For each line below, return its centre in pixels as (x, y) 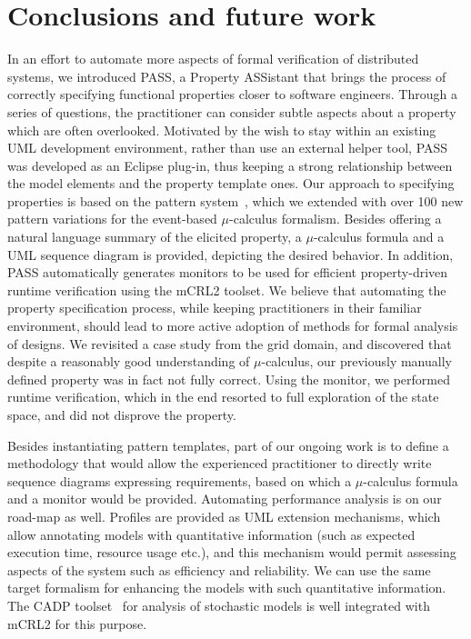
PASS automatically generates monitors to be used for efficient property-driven (228, 272)
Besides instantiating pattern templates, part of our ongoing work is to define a (228, 445)
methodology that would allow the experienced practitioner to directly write (220, 463)
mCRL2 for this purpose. (77, 623)
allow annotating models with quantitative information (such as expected (211, 534)
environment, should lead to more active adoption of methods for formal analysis (233, 326)
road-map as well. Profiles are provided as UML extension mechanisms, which (224, 516)
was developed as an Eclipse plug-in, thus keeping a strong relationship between (230, 165)
